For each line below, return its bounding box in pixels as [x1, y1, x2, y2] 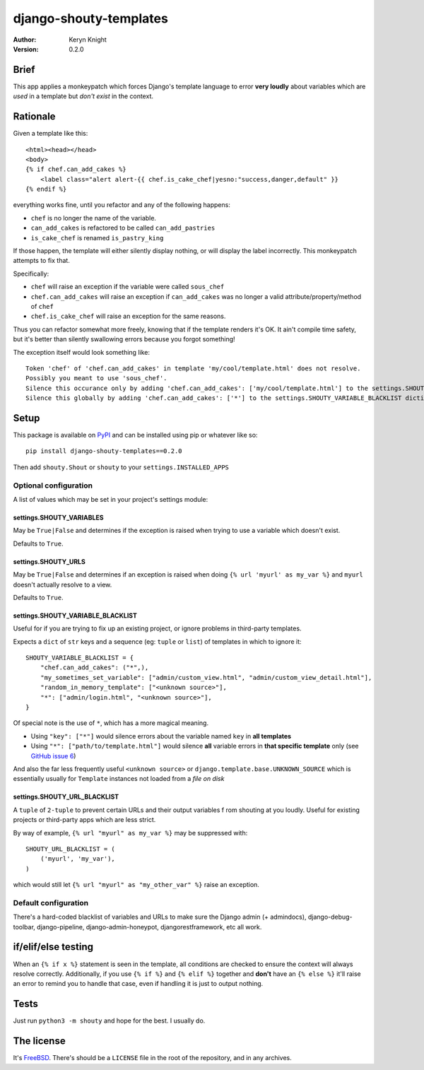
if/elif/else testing [13, 941, 93, 953]
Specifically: [13, 269, 49, 278]
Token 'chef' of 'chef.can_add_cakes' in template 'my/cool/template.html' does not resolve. [25, 364, 361, 372]
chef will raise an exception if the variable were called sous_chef [30, 283, 225, 291]
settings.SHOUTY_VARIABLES [13, 513, 104, 522]
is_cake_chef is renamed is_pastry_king [30, 233, 164, 242]
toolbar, [13, 922, 35, 931]
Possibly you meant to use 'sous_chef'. [25, 375, 167, 382]
